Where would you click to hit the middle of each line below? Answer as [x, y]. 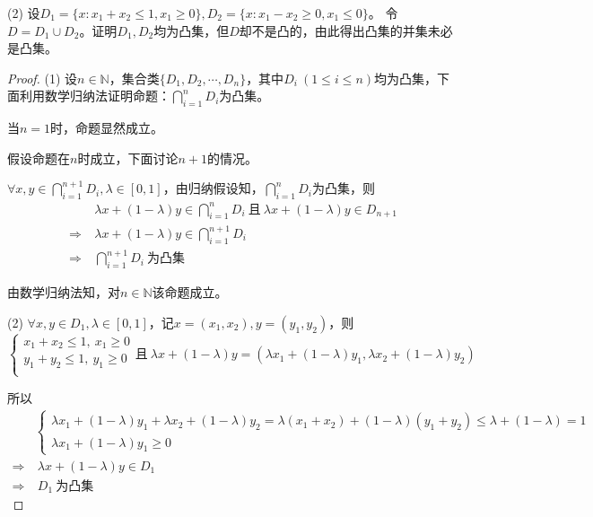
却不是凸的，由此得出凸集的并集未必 [346, 30]
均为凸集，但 [192, 30]
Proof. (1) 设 [43, 78]
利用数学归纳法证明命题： [95, 96]
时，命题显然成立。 [107, 128]
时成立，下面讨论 [128, 158]
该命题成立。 [190, 292]
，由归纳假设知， [213, 188]
